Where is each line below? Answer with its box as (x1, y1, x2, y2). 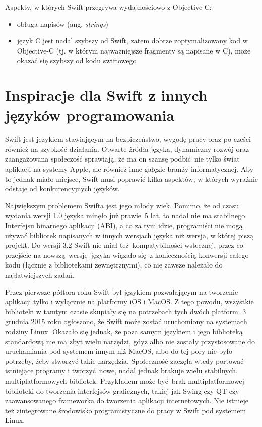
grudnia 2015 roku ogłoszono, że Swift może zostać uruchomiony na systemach (5, 316, 247, 327)
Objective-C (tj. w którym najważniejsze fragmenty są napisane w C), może (17, 45, 251, 56)
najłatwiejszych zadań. (5, 270, 75, 280)
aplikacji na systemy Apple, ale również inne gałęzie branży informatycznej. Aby (5, 164, 254, 174)
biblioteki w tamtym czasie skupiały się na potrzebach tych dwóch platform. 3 (5, 306, 246, 316)
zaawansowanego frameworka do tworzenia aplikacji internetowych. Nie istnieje (5, 395, 248, 406)
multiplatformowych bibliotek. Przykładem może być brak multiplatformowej (5, 375, 244, 386)
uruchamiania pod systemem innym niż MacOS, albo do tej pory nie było (5, 346, 233, 356)
